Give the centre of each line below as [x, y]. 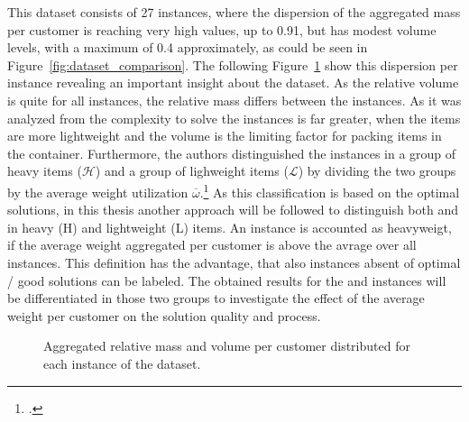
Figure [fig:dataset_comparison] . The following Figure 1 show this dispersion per [233, 64]
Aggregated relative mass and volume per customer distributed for [227, 346]
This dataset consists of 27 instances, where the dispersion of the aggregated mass [234, 12]
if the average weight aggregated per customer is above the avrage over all [212, 245]
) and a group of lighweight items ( [192, 171]
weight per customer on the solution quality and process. [164, 315]
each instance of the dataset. [122, 363]
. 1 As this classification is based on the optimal [330, 190]
